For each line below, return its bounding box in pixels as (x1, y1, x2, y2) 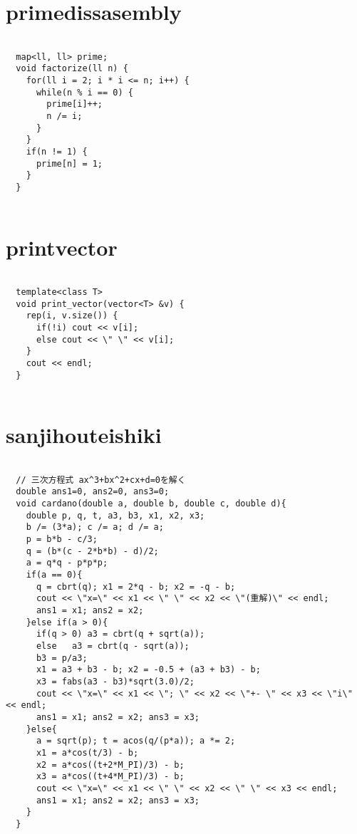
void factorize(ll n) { (16, 63, 128, 74)
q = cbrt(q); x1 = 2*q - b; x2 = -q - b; (36, 581, 236, 592)
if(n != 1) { (26, 147, 88, 157)
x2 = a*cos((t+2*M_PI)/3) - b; (36, 759, 185, 770)
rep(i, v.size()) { (26, 311, 118, 321)
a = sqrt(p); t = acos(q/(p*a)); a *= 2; (36, 736, 236, 746)
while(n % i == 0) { (36, 87, 133, 98)
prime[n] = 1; (36, 158, 103, 169)
